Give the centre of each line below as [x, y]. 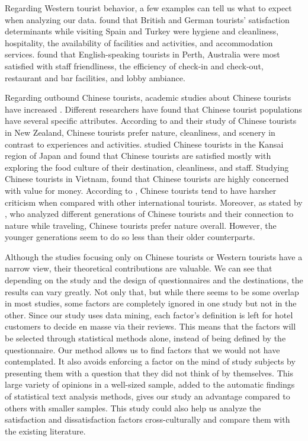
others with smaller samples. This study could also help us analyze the [133, 408]
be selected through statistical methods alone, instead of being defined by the [145, 338]
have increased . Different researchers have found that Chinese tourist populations [153, 109]
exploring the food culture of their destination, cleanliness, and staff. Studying [147, 167]
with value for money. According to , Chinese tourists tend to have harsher [141, 190]
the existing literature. [45, 431]
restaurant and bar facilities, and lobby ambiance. [95, 77]
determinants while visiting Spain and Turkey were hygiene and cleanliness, [142, 31]
